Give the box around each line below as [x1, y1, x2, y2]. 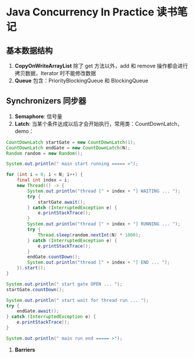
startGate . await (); [37, 199, 86, 205]
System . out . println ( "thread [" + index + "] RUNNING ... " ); [27, 221, 181, 227]
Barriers [14, 346, 35, 353]
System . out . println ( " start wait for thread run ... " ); [6, 297, 149, 303]
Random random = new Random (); [6, 150, 83, 157]
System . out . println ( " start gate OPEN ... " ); [6, 281, 123, 287]
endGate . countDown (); [27, 254, 81, 260]
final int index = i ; [17, 177, 70, 183]
